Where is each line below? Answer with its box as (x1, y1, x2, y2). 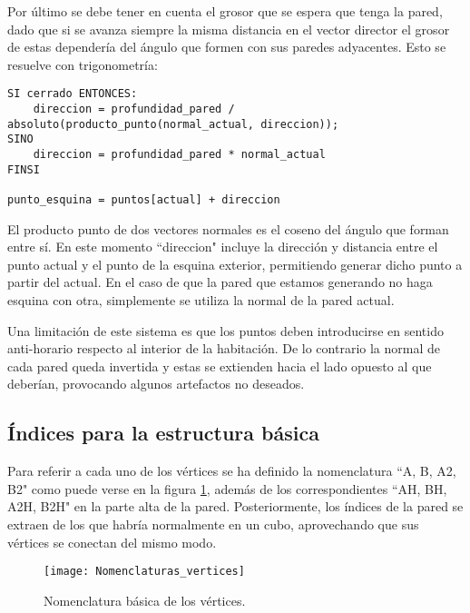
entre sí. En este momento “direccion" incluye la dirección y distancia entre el (7, 237, 438, 256)
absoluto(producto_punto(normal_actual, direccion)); (7, 117, 339, 131)
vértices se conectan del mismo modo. (7, 532, 217, 551)
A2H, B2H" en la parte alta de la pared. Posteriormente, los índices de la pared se (7, 497, 464, 516)
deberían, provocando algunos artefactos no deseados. (7, 374, 305, 393)
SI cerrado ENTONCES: (7, 87, 138, 101)
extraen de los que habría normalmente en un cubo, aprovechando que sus (7, 514, 419, 533)
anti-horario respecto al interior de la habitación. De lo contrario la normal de (7, 339, 440, 358)
